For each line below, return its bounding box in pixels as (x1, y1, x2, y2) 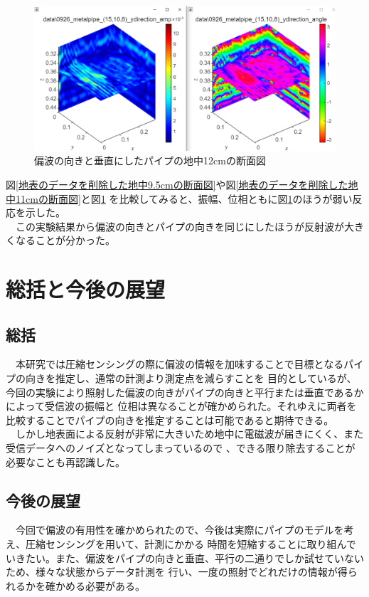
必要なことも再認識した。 (6, 454, 125, 469)
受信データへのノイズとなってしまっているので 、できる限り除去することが (6, 440, 355, 455)
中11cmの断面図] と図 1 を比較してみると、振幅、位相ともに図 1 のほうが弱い (6, 191, 353, 206)
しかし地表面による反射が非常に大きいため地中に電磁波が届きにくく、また (15, 426, 364, 441)
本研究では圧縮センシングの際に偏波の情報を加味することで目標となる (15, 356, 344, 371)
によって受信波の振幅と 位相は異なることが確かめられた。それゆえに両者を (6, 398, 357, 413)
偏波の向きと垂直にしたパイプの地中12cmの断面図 (34, 153, 266, 168)
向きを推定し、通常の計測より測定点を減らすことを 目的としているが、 (25, 371, 357, 386)
